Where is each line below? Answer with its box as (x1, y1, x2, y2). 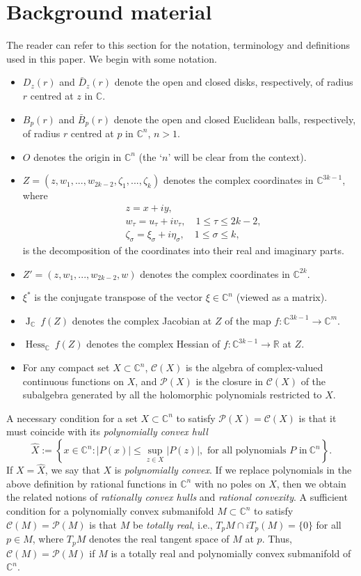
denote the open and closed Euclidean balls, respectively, (113, 111, 356, 126)
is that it (298, 410, 337, 425)
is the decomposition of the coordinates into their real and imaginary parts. (22, 243, 344, 258)
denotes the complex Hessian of (86, 336, 220, 351)
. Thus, (262, 531, 292, 546)
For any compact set (22, 360, 110, 375)
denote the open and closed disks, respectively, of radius (114, 75, 353, 89)
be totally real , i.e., (132, 517, 213, 531)
